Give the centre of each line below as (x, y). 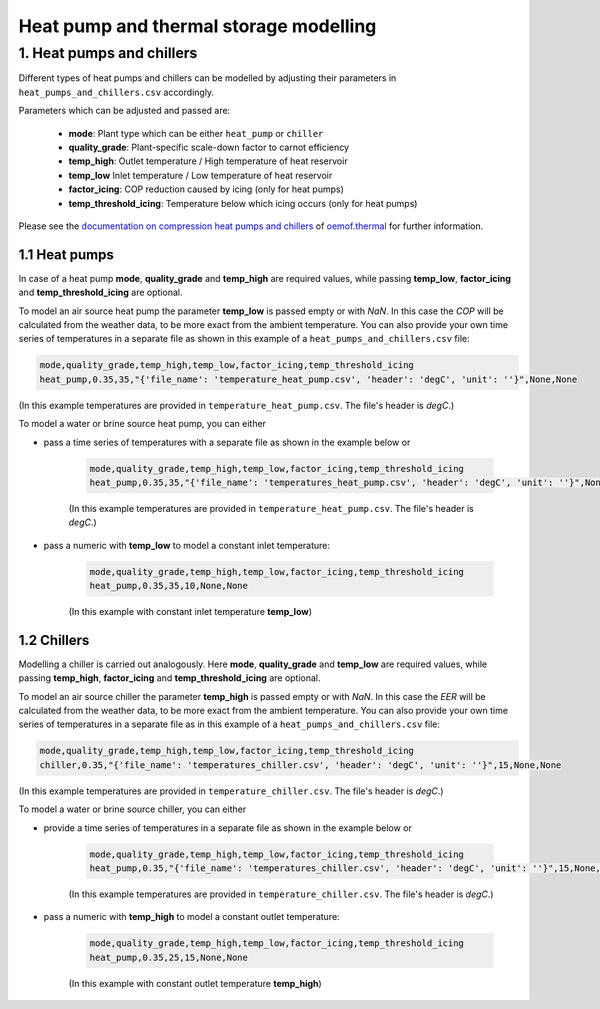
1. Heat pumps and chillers (108, 53)
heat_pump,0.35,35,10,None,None (169, 586)
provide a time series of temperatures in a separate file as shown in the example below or (227, 827)
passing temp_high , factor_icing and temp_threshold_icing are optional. (169, 678)
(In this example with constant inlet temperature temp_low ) (190, 612)
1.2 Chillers (54, 640)
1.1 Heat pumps (66, 254)
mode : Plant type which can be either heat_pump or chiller (196, 133)
